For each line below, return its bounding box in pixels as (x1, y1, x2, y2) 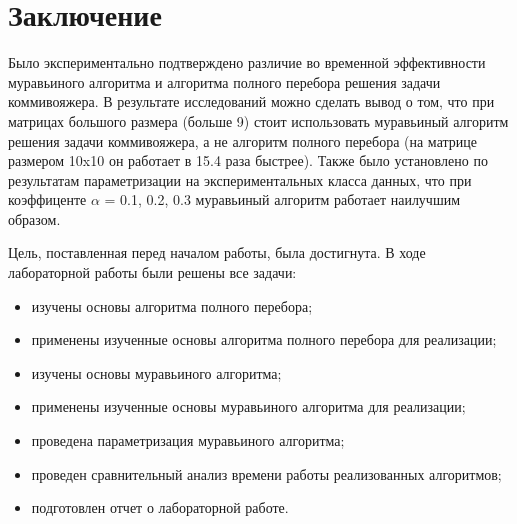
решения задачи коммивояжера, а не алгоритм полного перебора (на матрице (8, 130, 477, 151)
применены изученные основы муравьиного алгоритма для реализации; (31, 396, 466, 417)
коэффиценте (8, 189, 87, 210)
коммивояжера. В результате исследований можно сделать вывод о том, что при (8, 91, 495, 112)
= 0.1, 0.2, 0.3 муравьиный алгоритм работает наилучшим (104, 189, 461, 210)
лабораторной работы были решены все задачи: (8, 262, 297, 283)
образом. (8, 208, 61, 229)
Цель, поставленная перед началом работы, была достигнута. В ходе (8, 242, 426, 263)
